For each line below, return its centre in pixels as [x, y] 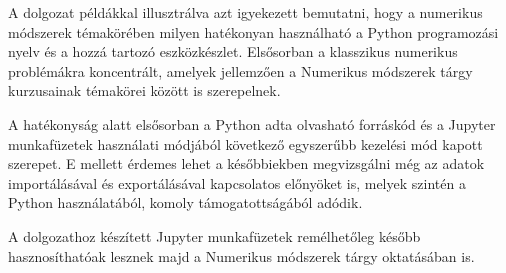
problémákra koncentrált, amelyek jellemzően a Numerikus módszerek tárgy [240, 70]
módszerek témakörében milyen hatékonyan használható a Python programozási [253, 31]
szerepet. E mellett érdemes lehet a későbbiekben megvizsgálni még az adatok [246, 163]
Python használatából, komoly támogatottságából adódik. [185, 202]
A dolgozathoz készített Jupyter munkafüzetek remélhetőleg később [214, 235]
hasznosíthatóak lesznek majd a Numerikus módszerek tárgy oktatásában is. [241, 255]
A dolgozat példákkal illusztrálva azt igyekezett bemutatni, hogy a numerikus [245, 12]
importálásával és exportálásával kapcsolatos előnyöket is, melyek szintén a [237, 182]
